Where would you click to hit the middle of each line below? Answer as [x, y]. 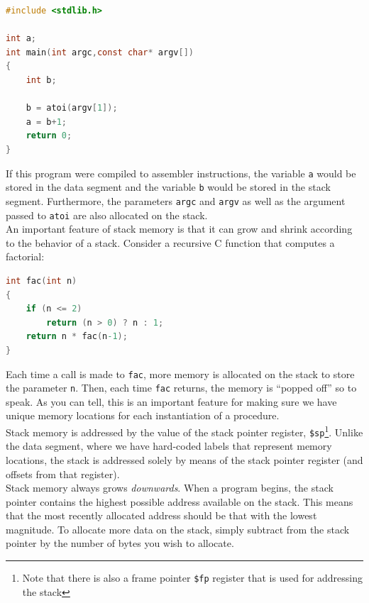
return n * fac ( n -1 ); [77, 337]
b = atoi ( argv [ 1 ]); [72, 108]
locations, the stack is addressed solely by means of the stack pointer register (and [184, 459]
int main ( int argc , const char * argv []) [100, 52]
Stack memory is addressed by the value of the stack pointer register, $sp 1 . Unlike [184, 431]
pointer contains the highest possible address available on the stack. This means [180, 501]
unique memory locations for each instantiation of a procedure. [143, 415]
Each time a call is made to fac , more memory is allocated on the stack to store [180, 374]
